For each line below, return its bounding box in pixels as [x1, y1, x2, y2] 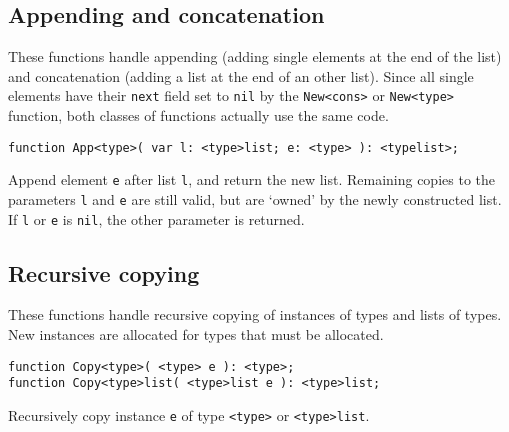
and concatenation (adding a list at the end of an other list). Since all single [8, 65, 474, 86]
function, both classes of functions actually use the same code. [8, 105, 389, 126]
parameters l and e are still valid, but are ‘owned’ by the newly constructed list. [8, 188, 502, 209]
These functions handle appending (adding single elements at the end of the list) [8, 46, 502, 67]
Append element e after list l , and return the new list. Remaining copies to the [8, 169, 495, 190]
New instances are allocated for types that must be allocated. [8, 324, 384, 345]
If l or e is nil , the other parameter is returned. [8, 208, 305, 229]
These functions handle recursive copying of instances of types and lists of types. [8, 304, 502, 325]
